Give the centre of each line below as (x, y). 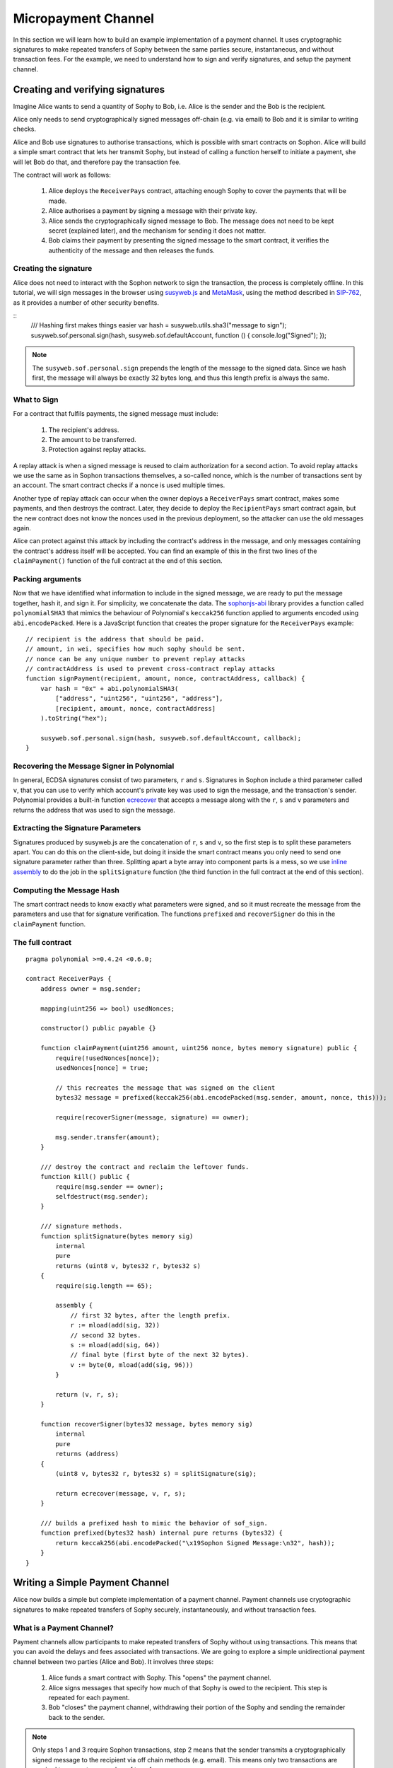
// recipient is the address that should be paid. (115, 639)
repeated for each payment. (89, 1697)
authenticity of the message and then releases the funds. (131, 250)
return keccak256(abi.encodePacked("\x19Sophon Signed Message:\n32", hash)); (195, 1543)
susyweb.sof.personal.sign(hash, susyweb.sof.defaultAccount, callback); (171, 738)
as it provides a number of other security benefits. (86, 302)
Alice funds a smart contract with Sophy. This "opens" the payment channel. (160, 1678)
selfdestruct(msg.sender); (102, 1197)
